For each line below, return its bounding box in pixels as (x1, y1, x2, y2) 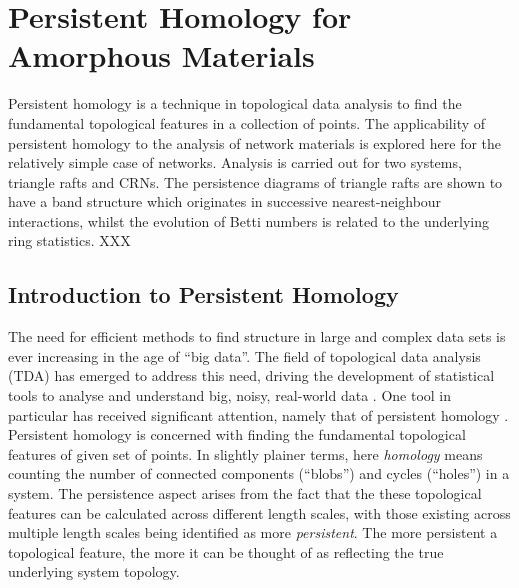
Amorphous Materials (8, 35, 315, 76)
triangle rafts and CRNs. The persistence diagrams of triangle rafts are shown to (8, 171, 503, 192)
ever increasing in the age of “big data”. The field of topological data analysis (8, 345, 481, 366)
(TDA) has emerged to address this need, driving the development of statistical (8, 365, 495, 386)
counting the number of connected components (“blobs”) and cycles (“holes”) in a (8, 463, 510, 484)
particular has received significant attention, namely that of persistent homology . (8, 404, 509, 425)
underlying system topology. (8, 561, 180, 582)
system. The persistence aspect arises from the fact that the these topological (8, 483, 482, 504)
